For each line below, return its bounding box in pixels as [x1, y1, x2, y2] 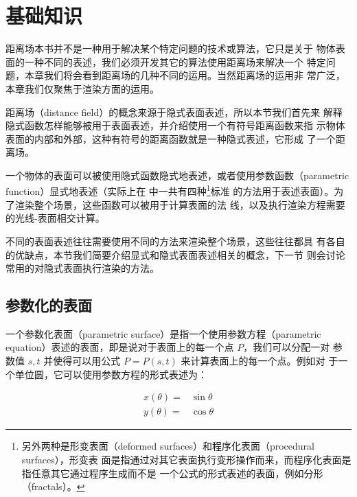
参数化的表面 [5, 294, 92, 316]
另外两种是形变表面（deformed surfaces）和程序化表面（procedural [21, 439, 314, 453]
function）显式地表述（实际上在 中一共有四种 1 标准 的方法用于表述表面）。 [5, 182, 334, 198]
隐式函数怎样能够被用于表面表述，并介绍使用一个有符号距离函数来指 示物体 [5, 118, 345, 132]
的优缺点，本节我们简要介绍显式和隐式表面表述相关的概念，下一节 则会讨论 [5, 247, 345, 262]
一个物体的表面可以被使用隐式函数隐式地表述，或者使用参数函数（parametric [5, 167, 349, 182]
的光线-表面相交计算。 [5, 211, 105, 225]
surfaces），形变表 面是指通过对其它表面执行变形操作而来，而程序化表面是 [21, 452, 352, 466]
